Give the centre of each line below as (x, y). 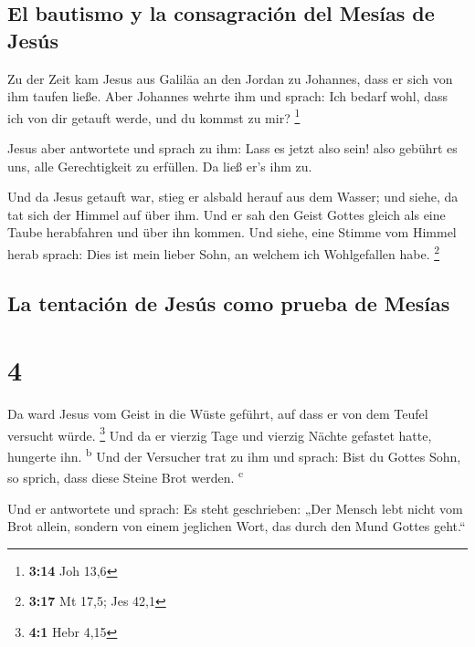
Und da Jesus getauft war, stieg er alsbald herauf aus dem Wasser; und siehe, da (233, 197)
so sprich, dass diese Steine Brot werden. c (126, 476)
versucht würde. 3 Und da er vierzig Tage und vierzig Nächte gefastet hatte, (220, 433)
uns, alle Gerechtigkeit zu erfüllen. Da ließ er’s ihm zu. (160, 166)
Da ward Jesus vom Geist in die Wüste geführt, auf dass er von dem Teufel (218, 414)
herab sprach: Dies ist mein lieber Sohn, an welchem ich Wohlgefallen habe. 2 (224, 252)
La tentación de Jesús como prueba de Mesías (229, 303)
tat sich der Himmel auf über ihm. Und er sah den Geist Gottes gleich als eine (227, 214)
